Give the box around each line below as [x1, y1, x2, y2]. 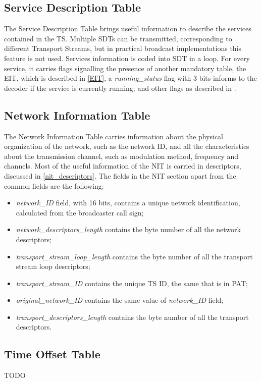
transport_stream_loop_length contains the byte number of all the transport [16, 251, 253, 261]
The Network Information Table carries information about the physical [4, 131, 223, 141]
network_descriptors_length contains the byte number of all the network [16, 224, 241, 235]
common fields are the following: [4, 180, 104, 191]
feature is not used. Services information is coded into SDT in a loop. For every [4, 52, 250, 63]
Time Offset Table [4, 346, 100, 362]
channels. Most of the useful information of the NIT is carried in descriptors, [4, 160, 241, 171]
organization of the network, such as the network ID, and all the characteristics [4, 141, 249, 151]
